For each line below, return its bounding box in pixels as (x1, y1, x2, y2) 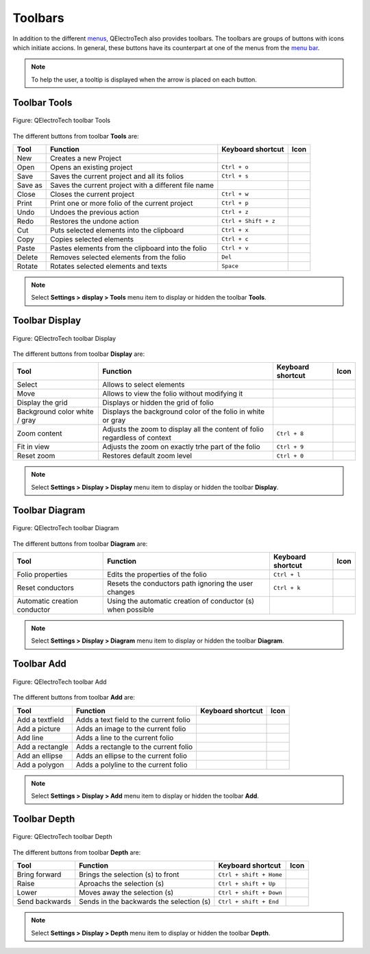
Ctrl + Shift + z (221, 217, 275, 225)
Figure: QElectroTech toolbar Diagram (12, 524, 119, 532)
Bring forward (16, 870, 62, 879)
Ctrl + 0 (276, 452, 304, 460)
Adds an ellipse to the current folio (75, 751, 188, 761)
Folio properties (16, 570, 68, 580)
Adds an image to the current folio (75, 724, 186, 733)
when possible (107, 605, 154, 615)
